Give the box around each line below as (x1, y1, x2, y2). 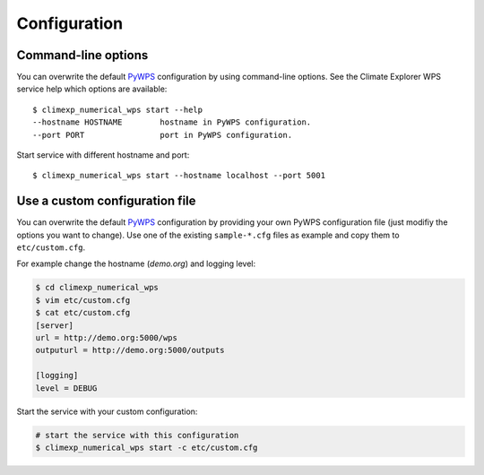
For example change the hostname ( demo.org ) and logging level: (16, 258, 255, 269)
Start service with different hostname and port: (16, 150, 190, 160)
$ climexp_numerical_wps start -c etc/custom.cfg (35, 442, 258, 453)
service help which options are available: (16, 83, 168, 94)
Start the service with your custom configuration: (16, 406, 198, 417)
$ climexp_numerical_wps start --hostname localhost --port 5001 (32, 170, 326, 181)
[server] (35, 320, 74, 331)
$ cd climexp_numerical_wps (35, 282, 159, 293)
